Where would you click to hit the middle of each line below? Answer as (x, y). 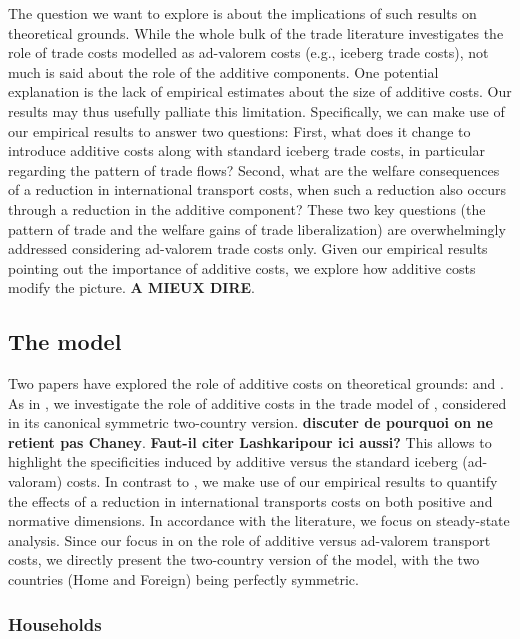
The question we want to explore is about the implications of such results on (242, 13)
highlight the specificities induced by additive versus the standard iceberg (233, 461)
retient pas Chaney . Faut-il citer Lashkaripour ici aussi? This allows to (250, 441)
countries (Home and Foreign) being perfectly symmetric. (183, 579)
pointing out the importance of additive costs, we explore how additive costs (242, 267)
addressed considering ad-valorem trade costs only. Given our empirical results (248, 248)
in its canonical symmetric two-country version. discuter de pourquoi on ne (250, 422)
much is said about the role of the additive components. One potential (223, 71)
